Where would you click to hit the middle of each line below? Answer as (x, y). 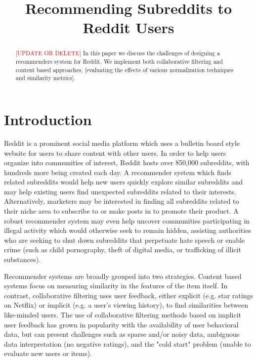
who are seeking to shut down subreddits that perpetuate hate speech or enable (125, 240)
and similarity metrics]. (45, 78)
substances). (22, 259)
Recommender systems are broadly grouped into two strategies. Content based (123, 276)
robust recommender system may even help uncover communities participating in (127, 220)
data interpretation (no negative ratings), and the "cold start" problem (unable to (128, 343)
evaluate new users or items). (48, 353)
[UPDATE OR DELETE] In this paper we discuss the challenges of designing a (118, 53)
